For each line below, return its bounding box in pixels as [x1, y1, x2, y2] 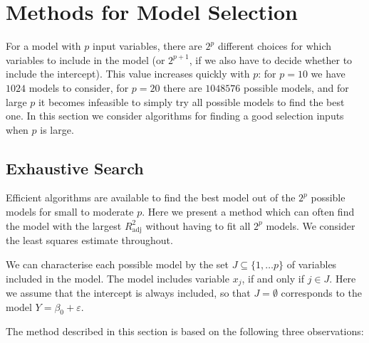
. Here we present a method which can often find [142, 204, 355, 219]
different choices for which [217, 38, 332, 53]
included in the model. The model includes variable [6, 270, 229, 285]
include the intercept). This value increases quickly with [6, 66, 250, 81]
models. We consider [266, 218, 355, 233]
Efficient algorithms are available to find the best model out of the [6, 190, 296, 205]
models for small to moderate [6, 204, 134, 219]
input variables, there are [93, 38, 202, 53]
